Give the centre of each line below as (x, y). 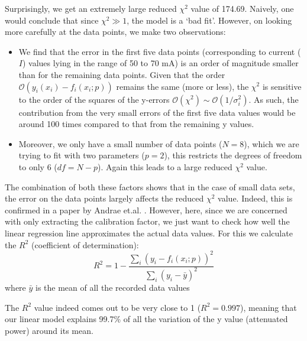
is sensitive (282, 86)
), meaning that (268, 307)
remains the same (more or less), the (182, 86)
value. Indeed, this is (255, 198)
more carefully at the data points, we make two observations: (115, 32)
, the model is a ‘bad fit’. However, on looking (209, 20)
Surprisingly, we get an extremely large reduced (91, 8)
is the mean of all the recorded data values (113, 287)
